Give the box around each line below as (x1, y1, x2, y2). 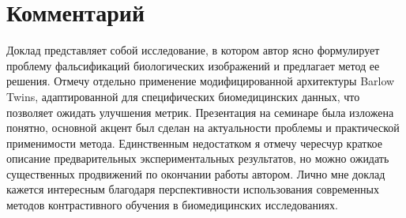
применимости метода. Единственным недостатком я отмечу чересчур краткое (6, 134, 382, 151)
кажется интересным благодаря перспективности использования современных (6, 181, 379, 197)
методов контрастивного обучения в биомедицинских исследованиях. (6, 197, 338, 213)
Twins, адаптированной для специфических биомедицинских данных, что (6, 88, 360, 104)
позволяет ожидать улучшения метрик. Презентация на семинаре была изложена (6, 103, 394, 120)
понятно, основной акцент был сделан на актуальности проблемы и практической (6, 119, 400, 136)
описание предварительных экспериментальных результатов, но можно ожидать (6, 150, 389, 167)
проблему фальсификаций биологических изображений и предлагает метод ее (6, 57, 380, 73)
